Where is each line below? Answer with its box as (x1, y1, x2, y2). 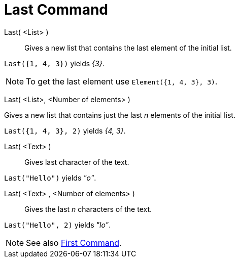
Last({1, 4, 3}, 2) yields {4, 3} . (4, 126, 126, 135)
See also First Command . (26, 237, 122, 248)
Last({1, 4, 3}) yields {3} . (4, 59, 105, 68)
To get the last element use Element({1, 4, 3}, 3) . (26, 76, 218, 86)
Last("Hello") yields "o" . (4, 173, 96, 182)
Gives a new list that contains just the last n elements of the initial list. (4, 110, 235, 119)
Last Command (4, 1, 108, 18)
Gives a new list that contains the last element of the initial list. (24, 43, 232, 52)
